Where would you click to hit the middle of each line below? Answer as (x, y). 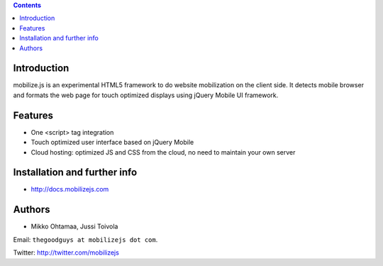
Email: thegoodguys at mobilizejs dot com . (85, 239)
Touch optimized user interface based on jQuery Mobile (112, 143)
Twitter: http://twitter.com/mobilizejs (66, 253)
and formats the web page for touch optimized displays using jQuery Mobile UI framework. (146, 95)
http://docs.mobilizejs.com (70, 189)
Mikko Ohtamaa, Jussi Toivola (74, 226)
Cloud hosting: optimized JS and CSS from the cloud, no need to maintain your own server (163, 152)
